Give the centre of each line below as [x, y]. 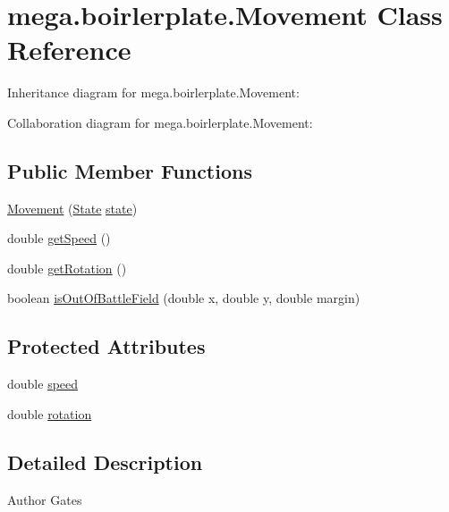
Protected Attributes [106, 346]
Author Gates [45, 499]
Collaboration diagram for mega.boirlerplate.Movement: [160, 122]
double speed [43, 384]
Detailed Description [105, 462]
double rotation [50, 413]
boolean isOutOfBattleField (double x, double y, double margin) [184, 298]
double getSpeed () [59, 238]
